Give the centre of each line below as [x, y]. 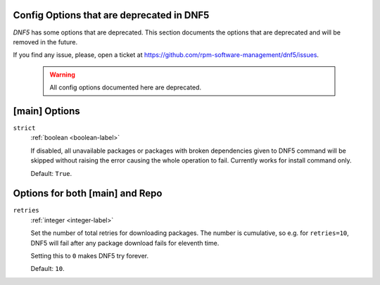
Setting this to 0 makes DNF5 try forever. [90, 256]
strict [24, 128]
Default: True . [51, 173]
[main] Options [46, 111]
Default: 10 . [47, 269]
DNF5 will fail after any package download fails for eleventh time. [125, 243]
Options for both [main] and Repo [88, 194]
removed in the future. [45, 42]
